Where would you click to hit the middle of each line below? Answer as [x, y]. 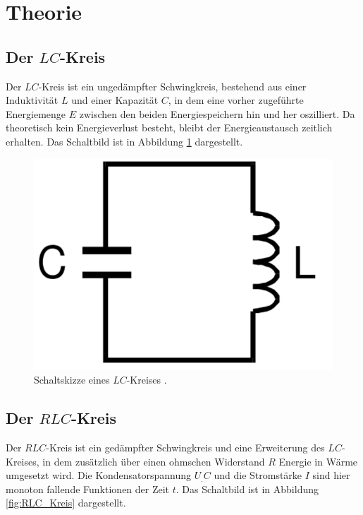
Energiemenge [36, 113]
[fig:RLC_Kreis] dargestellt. [66, 503]
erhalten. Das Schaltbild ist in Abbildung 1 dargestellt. [124, 141]
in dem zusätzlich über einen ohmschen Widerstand [154, 461]
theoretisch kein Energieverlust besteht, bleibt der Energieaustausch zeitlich [169, 128]
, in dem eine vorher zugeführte [236, 100]
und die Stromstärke [258, 475]
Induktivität [32, 100]
